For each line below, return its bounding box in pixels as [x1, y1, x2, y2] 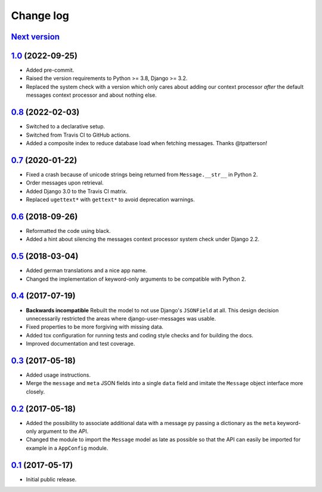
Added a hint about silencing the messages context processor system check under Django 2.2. [26, 236, 259, 243]
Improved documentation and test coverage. [26, 340, 135, 348]
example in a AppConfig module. [26, 444, 109, 451]
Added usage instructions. [26, 371, 91, 379]
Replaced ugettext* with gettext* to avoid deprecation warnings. [26, 196, 195, 203]
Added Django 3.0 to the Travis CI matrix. [26, 187, 128, 195]
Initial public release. [26, 475, 77, 483]
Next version [11, 32, 60, 42]
